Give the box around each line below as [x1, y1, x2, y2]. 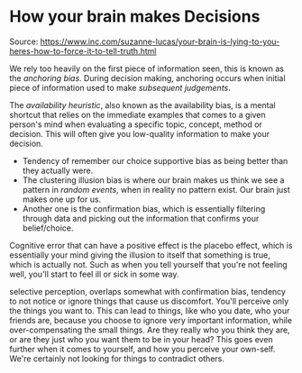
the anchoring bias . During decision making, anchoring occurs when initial [9, 72, 286, 83]
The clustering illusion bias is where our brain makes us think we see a [22, 174, 285, 186]
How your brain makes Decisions [9, 6, 261, 27]
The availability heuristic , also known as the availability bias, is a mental [9, 99, 277, 110]
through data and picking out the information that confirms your [22, 213, 260, 223]
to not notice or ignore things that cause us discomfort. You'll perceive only [9, 296, 289, 306]
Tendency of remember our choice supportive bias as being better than [22, 155, 288, 166]
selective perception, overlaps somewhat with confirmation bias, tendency [9, 286, 287, 296]
